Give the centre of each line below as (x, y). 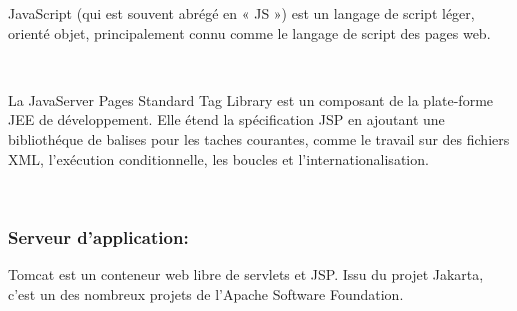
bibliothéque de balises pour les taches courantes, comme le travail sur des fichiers (259, 138)
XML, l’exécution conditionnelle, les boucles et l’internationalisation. (218, 158)
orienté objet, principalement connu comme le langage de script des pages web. (249, 32)
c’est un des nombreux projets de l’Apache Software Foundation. (206, 293)
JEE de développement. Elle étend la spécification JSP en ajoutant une (226, 119)
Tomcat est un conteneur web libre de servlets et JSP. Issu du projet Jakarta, (246, 273)
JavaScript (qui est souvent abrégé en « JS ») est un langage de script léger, (241, 13)
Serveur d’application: (98, 236)
